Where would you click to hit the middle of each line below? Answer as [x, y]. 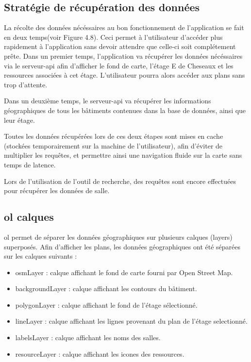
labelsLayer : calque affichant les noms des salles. [88, 337]
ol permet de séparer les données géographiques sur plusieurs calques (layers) [118, 237]
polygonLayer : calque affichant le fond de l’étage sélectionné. [106, 304]
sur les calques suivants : [41, 256]
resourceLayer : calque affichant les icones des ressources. [100, 354]
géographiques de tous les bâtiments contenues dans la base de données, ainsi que [125, 110]
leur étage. [19, 120]
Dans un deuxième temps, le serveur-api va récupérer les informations [108, 101]
